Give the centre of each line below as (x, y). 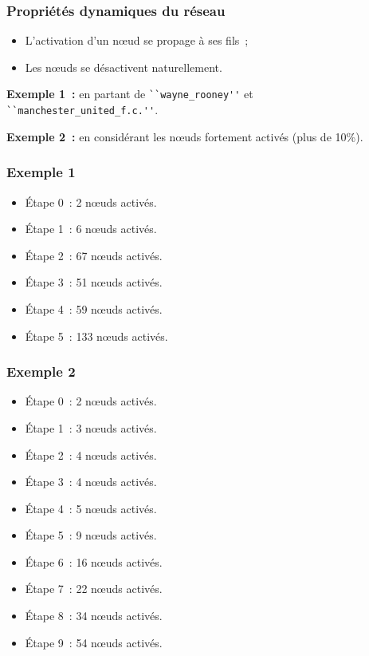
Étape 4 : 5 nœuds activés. (91, 508)
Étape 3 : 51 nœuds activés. (94, 282)
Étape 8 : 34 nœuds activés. (94, 616)
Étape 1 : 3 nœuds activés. (91, 427)
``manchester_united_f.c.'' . (82, 110)
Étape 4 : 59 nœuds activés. (94, 308)
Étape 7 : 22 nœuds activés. (94, 589)
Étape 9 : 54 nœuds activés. (94, 642)
